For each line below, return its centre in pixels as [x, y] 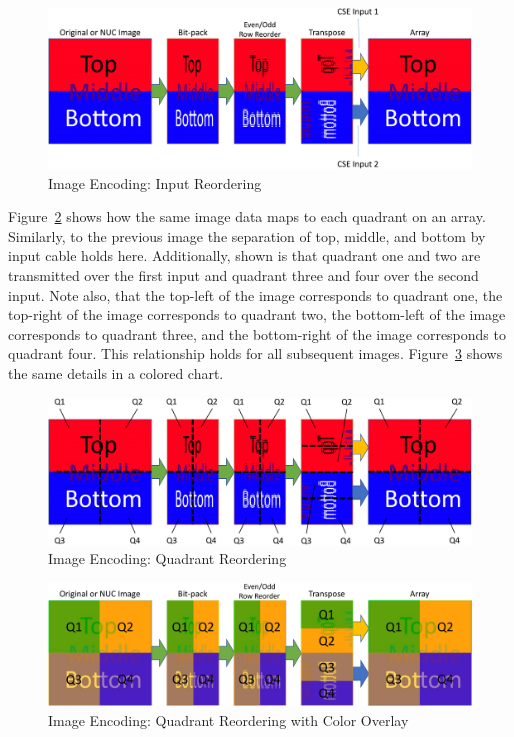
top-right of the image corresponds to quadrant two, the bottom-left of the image [257, 314]
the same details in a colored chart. [116, 373]
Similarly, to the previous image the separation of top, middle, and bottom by [247, 235]
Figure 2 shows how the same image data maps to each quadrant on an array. [247, 216]
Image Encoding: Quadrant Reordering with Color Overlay [228, 719]
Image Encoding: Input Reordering [155, 182]
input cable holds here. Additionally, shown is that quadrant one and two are [244, 255]
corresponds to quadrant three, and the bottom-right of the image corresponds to [257, 333]
